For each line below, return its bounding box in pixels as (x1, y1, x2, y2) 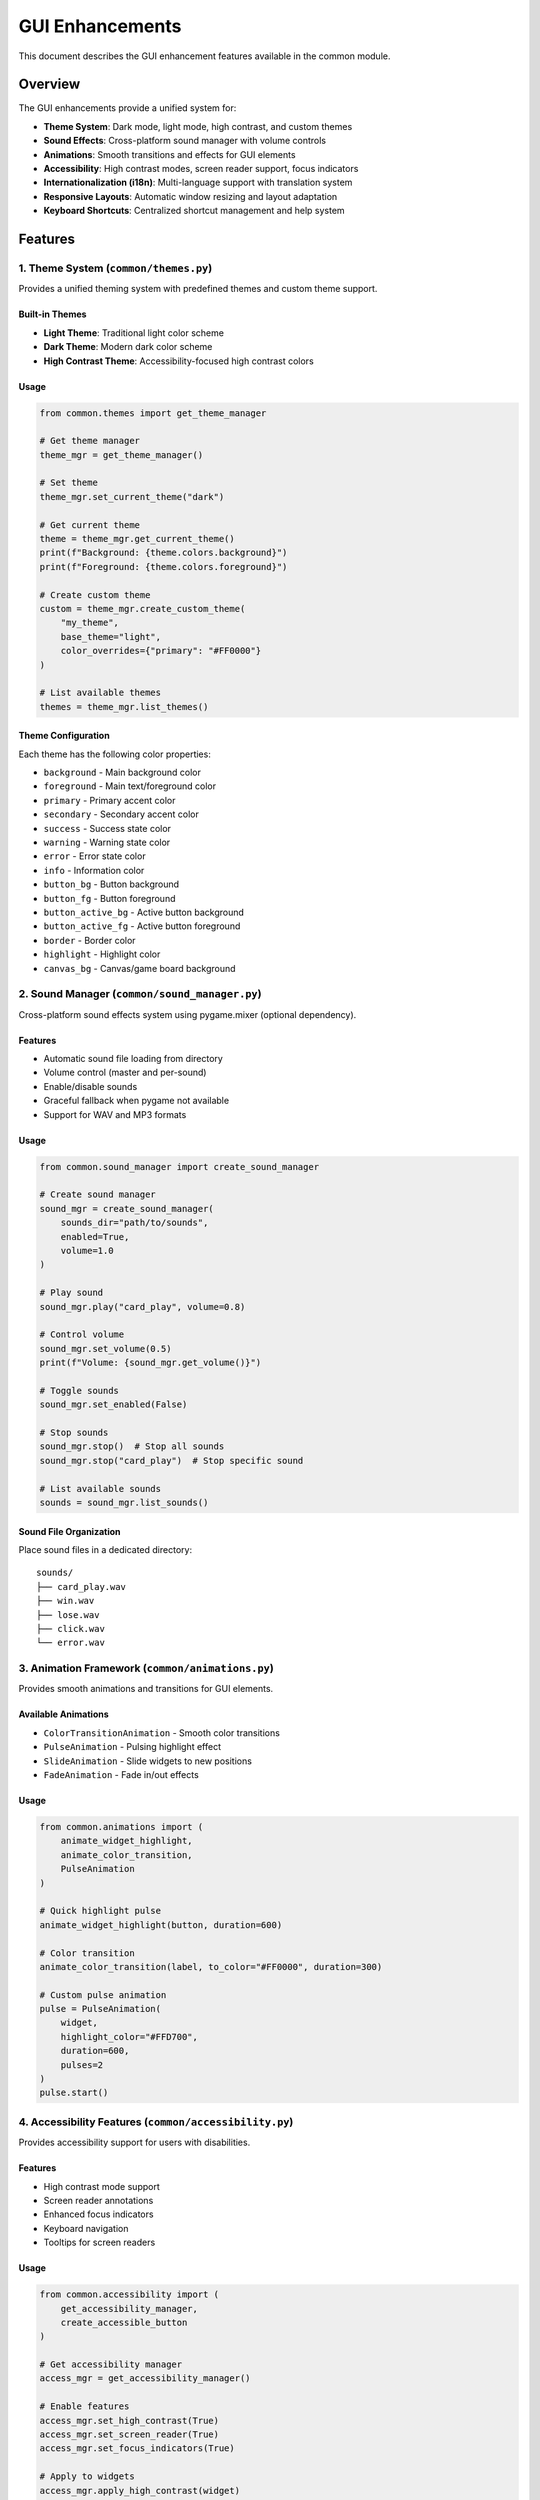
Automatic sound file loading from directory (43, 1053, 224, 1065)
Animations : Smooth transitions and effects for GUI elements (43, 148, 296, 160)
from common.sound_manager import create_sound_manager (39, 1161, 320, 1172)
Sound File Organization (18, 1525, 121, 1537)
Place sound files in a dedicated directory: (18, 1543, 193, 1555)
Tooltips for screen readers (43, 2236, 156, 2249)
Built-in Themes (18, 308, 87, 320)
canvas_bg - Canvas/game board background (43, 962, 236, 974)
